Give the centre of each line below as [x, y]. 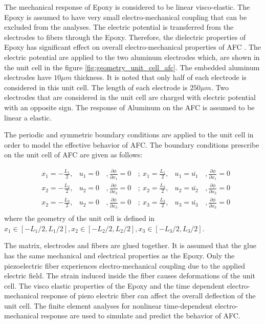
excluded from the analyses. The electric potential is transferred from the [119, 27]
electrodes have [28, 77]
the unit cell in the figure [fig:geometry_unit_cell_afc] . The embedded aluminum [132, 67]
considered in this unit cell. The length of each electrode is [96, 87]
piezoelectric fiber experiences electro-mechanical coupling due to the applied [125, 265]
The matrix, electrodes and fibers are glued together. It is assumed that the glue [130, 245]
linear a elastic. [28, 117]
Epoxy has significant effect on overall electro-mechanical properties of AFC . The [133, 47]
